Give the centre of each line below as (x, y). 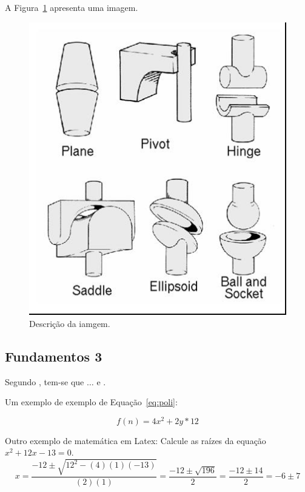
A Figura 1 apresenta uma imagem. (72, 7)
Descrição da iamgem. (70, 323)
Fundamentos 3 (54, 356)
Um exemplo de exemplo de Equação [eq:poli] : (91, 402)
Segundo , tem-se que (45, 381)
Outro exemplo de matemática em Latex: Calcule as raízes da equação (136, 440)
